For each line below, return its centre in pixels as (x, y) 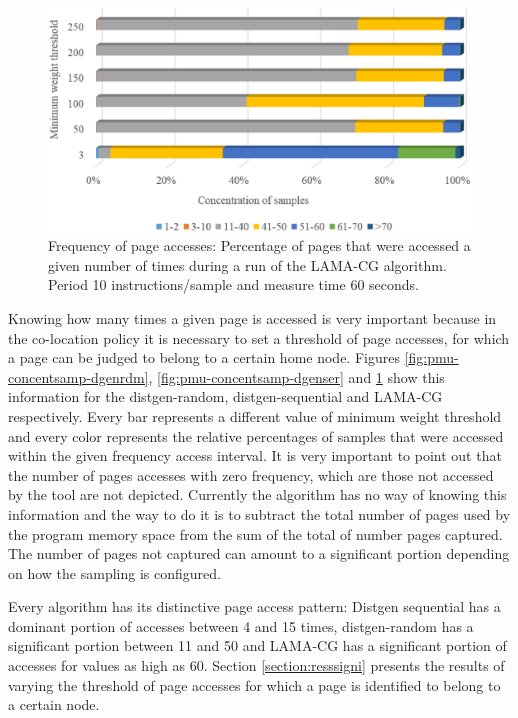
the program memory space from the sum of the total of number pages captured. (255, 533)
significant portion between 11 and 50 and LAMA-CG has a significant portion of (257, 645)
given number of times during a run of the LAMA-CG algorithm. (247, 264)
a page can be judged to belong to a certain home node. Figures (204, 357)
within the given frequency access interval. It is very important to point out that (255, 455)
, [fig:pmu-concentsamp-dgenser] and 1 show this (296, 376)
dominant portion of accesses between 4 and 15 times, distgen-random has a (241, 625)
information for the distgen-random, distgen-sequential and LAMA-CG (225, 396)
